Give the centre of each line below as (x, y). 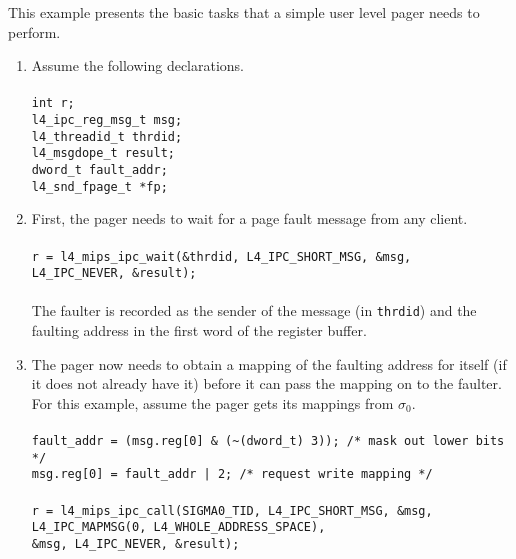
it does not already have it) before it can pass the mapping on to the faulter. (266, 383)
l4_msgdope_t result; (103, 153)
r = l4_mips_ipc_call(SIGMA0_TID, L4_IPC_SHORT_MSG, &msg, (232, 510)
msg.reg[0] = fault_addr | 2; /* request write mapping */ (232, 474)
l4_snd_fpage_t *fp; (99, 186)
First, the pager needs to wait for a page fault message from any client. (249, 218)
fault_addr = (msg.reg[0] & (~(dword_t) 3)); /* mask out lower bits (268, 441)
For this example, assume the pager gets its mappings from (212, 402)
